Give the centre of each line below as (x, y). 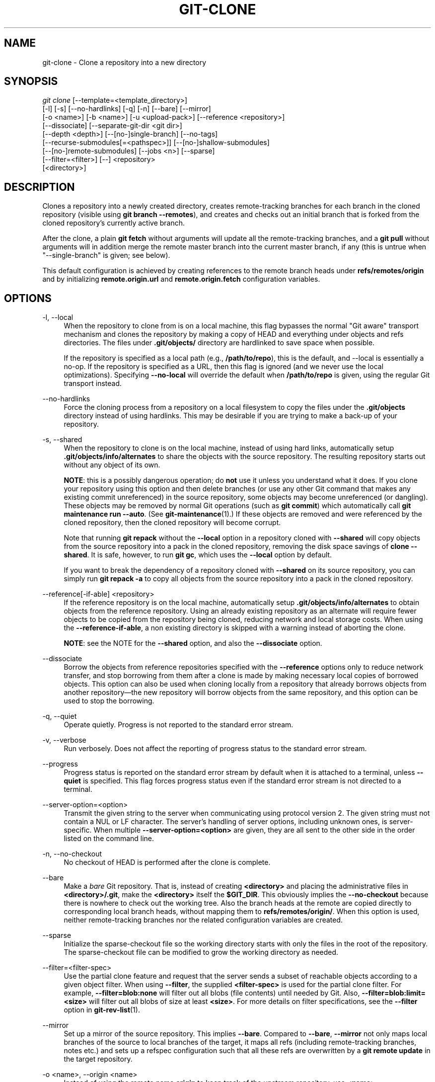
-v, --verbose (64, 740)
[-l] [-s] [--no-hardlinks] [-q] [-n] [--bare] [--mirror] (127, 109)
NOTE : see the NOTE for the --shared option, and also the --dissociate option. (193, 643)
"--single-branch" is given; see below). (106, 255)
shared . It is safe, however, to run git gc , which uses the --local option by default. (198, 555)
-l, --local (58, 317)
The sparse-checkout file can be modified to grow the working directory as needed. (201, 952)
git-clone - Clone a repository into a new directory (124, 62)
